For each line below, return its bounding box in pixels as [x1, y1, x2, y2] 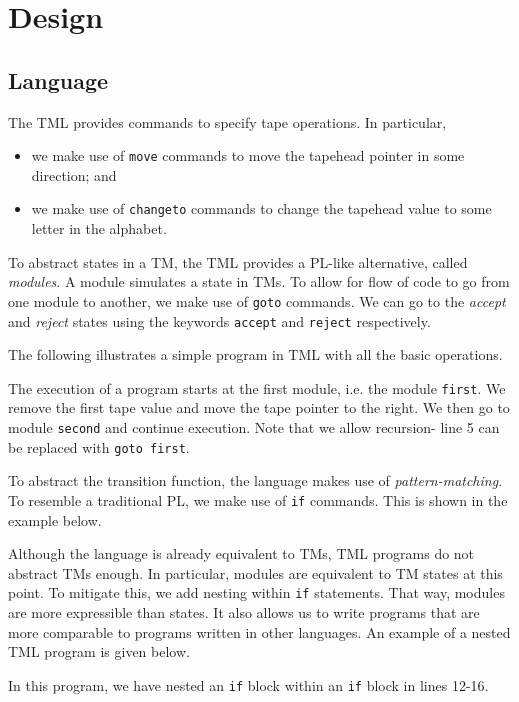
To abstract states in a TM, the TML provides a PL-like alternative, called [8, 251, 468, 272]
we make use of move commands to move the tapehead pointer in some [31, 145, 465, 166]
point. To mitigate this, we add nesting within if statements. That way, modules [8, 582, 505, 603]
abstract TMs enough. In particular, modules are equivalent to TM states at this [8, 562, 503, 583]
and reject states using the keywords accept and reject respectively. [8, 310, 431, 331]
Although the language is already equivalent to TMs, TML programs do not [8, 543, 475, 564]
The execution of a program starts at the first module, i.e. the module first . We [8, 377, 506, 398]
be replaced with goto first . [8, 436, 190, 457]
